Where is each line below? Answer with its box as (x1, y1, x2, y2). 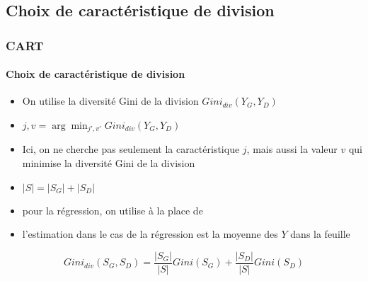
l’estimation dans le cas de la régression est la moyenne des (22, 226, 278, 241)
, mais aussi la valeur (246, 142, 338, 156)
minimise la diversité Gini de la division (22, 156, 195, 171)
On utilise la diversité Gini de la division (22, 93, 199, 108)
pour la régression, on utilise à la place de (22, 202, 203, 217)
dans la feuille (290, 226, 350, 241)
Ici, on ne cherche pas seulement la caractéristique (22, 142, 240, 156)
